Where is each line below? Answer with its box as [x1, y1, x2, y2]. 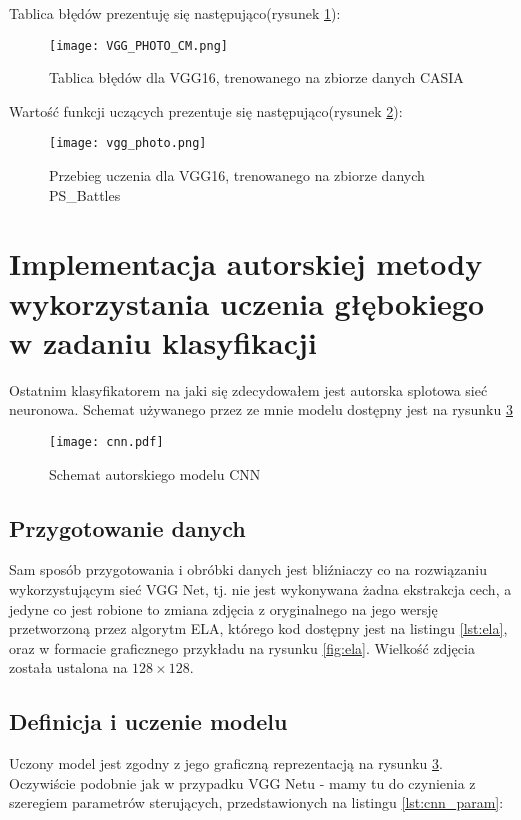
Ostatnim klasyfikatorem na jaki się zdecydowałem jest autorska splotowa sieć [9, 379, 488, 400]
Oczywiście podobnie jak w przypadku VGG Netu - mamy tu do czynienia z [9, 772, 476, 793]
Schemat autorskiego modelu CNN [49, 463, 261, 484]
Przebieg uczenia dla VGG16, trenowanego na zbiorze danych [49, 165, 425, 186]
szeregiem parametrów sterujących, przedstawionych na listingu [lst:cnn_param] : [9, 792, 504, 813]
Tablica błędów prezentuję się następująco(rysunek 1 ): [9, 3, 341, 23]
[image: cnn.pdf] [49, 434, 164, 449]
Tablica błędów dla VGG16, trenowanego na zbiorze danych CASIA [49, 67, 464, 88]
